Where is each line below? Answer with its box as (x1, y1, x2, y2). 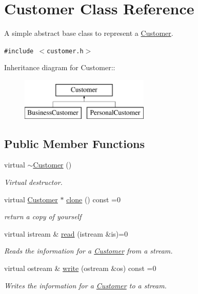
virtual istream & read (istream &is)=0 (4, 228, 128, 239)
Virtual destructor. (4, 176, 63, 187)
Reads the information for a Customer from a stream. (4, 245, 173, 256)
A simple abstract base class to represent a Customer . (4, 28, 173, 38)
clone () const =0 (66, 194, 121, 204)
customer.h (47, 47, 84, 55)
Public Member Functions (4, 135, 145, 151)
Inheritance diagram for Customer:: (4, 62, 115, 73)
